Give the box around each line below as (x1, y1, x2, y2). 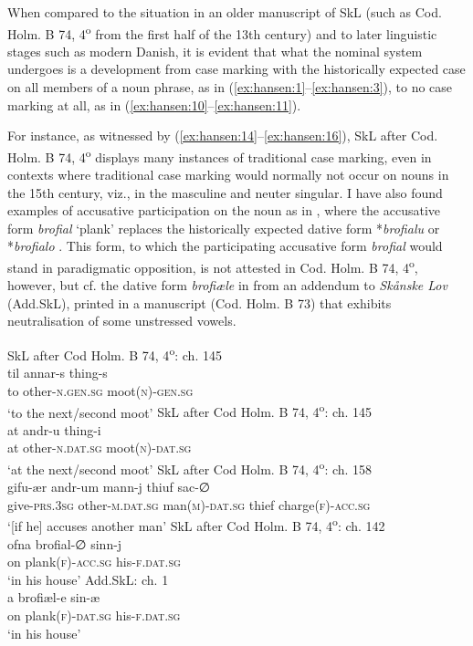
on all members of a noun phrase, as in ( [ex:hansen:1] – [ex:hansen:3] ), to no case (7, 78, 453, 97)
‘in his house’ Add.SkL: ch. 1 (7, 569, 169, 589)
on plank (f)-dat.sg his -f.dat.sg (7, 606, 181, 624)
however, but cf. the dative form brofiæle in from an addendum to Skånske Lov (7, 276, 447, 295)
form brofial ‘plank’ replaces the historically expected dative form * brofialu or (7, 218, 440, 237)
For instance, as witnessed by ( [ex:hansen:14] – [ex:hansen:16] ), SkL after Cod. (7, 126, 438, 145)
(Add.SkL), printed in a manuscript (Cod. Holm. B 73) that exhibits (7, 293, 392, 312)
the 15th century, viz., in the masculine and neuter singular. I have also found (7, 182, 443, 202)
